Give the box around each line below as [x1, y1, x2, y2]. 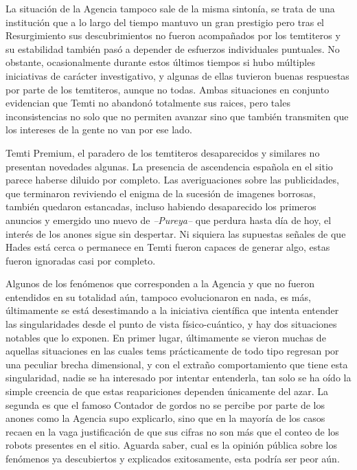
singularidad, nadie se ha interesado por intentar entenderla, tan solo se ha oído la [5, 370, 352, 385]
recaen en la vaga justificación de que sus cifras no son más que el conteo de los [5, 424, 339, 438]
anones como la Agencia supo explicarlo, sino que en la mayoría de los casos [5, 411, 325, 425]
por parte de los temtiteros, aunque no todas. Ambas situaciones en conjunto [5, 82, 330, 96]
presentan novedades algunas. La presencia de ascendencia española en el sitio [5, 159, 333, 173]
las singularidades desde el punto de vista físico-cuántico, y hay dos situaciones [5, 317, 337, 331]
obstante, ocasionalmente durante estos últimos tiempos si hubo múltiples [5, 55, 315, 69]
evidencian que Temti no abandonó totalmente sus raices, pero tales [5, 96, 290, 110]
